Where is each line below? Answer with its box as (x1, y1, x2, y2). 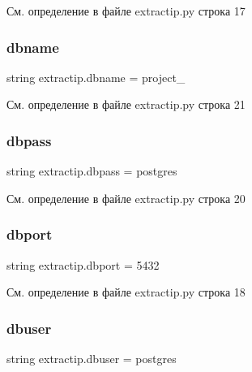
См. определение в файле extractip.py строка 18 (6, 283, 246, 301)
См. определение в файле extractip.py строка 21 (6, 96, 246, 113)
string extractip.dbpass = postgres (6, 162, 177, 180)
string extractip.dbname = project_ (6, 68, 186, 85)
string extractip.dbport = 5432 (6, 256, 160, 273)
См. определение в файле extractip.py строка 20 (6, 189, 246, 206)
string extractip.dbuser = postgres (6, 350, 177, 367)
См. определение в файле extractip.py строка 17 (6, 2, 246, 19)
